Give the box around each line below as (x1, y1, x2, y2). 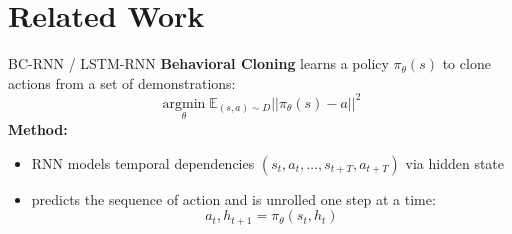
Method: (8, 119, 68, 140)
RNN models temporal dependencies (31, 152, 255, 173)
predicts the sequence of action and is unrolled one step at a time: (31, 188, 436, 209)
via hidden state (405, 152, 505, 173)
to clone (442, 53, 491, 74)
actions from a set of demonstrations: (8, 72, 236, 93)
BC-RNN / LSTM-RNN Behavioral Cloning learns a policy (8, 53, 389, 74)
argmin (162, 96, 206, 111)
